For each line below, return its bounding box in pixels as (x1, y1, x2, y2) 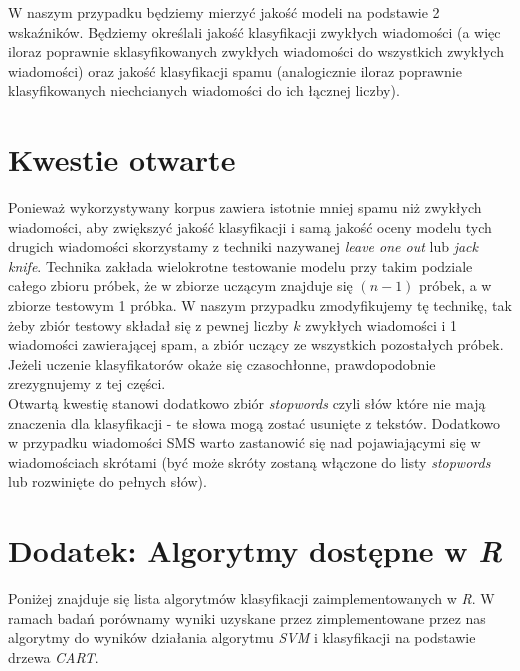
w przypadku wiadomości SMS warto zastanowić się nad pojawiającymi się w (8, 432, 481, 453)
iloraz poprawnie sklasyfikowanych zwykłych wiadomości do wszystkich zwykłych (8, 41, 504, 62)
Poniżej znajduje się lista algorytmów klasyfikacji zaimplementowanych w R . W (8, 588, 495, 609)
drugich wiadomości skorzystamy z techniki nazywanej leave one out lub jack (8, 236, 478, 257)
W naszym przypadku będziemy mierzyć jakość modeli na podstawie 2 (8, 2, 440, 22)
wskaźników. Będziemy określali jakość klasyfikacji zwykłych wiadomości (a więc (8, 21, 501, 42)
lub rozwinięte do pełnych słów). (8, 471, 207, 492)
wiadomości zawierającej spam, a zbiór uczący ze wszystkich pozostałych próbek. (8, 334, 504, 355)
